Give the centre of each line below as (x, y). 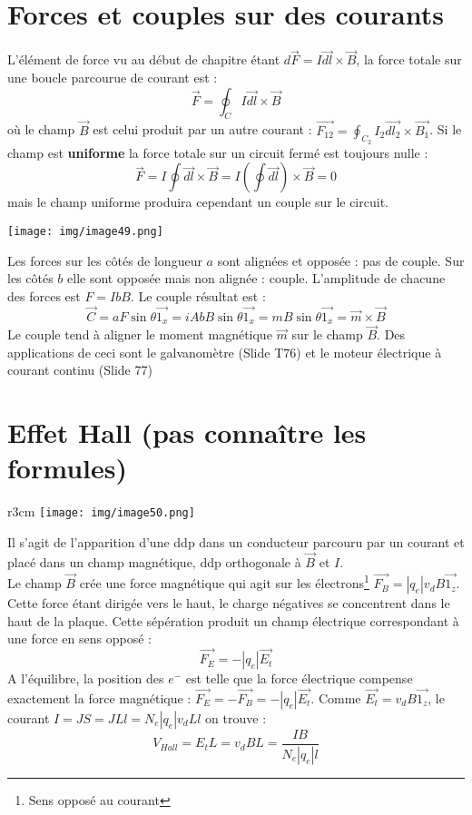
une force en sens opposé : (79, 638)
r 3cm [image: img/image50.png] (101, 511)
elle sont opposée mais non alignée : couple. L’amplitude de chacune (256, 278)
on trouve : (236, 717)
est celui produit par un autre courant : (202, 129)
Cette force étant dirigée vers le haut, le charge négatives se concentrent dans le (229, 603)
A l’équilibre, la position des (86, 678)
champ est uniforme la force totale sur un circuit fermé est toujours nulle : (218, 152)
